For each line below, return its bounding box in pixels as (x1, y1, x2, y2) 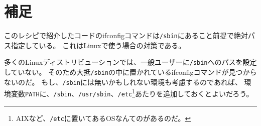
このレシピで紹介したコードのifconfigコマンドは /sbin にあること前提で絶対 (4, 30, 248, 41)
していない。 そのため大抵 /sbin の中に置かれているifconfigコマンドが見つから (4, 67, 257, 77)
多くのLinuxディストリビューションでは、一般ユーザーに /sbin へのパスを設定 (4, 57, 257, 67)
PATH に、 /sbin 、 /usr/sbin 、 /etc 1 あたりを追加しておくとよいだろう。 (25, 87, 253, 98)
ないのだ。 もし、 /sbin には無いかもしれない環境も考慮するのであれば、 (4, 76, 242, 87)
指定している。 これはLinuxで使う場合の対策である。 (11, 40, 186, 50)
